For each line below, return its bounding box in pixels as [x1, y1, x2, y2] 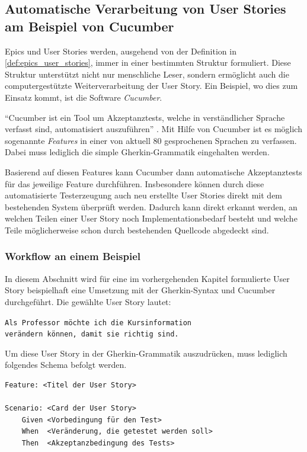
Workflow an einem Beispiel [5, 249, 141, 264]
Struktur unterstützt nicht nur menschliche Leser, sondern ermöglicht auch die [5, 68, 289, 80]
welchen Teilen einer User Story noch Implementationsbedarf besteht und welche [5, 212, 298, 225]
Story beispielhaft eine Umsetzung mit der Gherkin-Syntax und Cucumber [5, 284, 276, 296]
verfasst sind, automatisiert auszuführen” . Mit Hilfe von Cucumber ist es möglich [5, 123, 302, 135]
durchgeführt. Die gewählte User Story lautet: [5, 295, 171, 307]
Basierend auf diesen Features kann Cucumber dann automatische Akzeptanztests [5, 165, 302, 178]
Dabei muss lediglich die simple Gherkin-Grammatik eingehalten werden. [5, 146, 270, 158]
